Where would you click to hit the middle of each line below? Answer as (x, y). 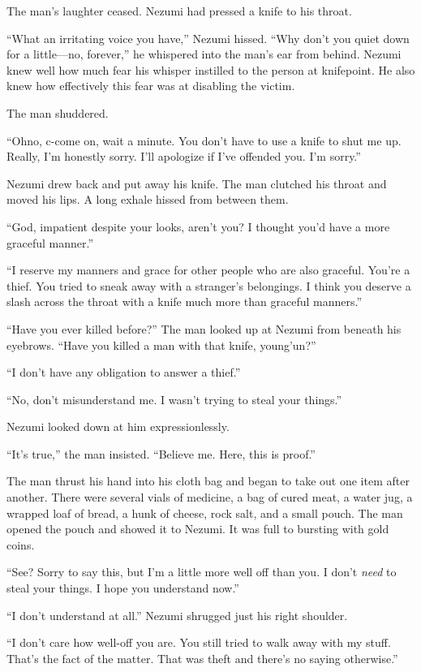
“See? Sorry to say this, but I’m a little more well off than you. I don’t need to (202, 572)
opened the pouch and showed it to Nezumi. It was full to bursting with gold (198, 529)
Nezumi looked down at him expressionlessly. (118, 426)
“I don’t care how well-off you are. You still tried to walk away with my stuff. (199, 642)
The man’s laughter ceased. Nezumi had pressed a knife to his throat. (179, 11)
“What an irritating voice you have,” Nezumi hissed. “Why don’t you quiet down (208, 38)
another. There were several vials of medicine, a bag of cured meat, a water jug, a (210, 497)
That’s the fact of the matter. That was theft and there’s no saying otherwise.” (202, 658)
